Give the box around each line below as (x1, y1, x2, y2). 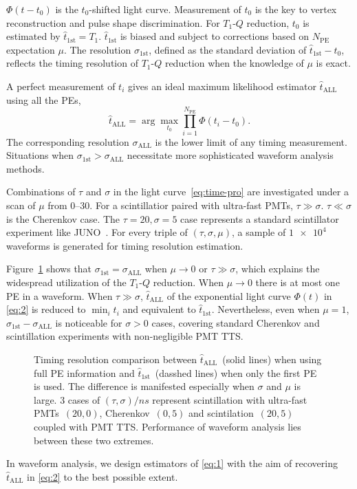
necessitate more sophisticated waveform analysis (127, 148, 334, 162)
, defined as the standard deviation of (149, 42, 307, 56)
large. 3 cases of (34, 392, 100, 406)
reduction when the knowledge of (164, 56, 304, 70)
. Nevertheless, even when (211, 302, 320, 316)
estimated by (6, 29, 61, 43)
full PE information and (34, 365, 135, 380)
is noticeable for (55, 315, 122, 329)
